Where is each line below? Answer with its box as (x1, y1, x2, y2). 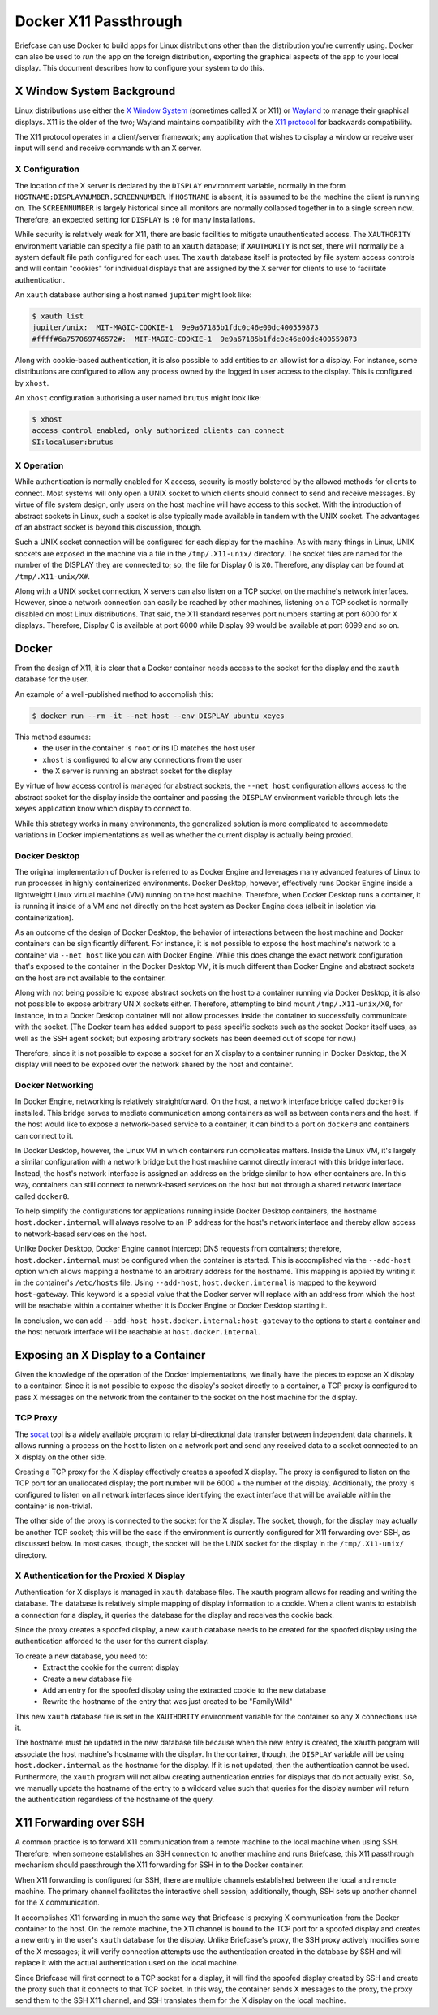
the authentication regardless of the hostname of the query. (15, 1795, 215, 1805)
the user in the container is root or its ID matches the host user (42, 743, 255, 753)
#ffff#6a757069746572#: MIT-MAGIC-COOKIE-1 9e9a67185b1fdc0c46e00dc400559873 (32, 334, 358, 344)
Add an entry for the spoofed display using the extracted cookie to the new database (42, 1685, 327, 1695)
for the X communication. (15, 1897, 101, 1908)
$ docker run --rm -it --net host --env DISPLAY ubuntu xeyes (32, 711, 285, 720)
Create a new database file (42, 1674, 133, 1684)
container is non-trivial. (15, 1501, 93, 1511)
